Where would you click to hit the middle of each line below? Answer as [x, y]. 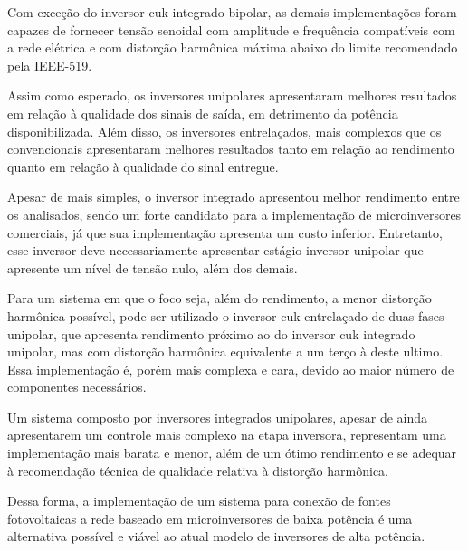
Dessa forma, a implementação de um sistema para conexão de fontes [199, 501]
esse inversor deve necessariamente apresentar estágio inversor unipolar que [215, 250]
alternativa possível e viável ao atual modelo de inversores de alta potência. [216, 536]
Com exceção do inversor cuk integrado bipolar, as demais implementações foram [232, 12]
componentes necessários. [77, 387]
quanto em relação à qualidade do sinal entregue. [143, 166]
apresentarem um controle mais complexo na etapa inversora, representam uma [227, 435]
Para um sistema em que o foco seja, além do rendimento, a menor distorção [220, 298]
